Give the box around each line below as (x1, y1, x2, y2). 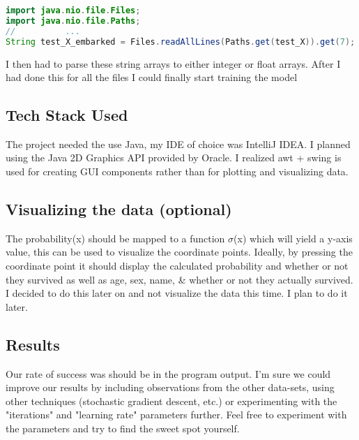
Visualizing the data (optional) (6, 198, 232, 220)
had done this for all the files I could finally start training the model (6, 70, 298, 85)
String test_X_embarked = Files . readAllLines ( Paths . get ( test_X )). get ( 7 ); (6, 36, 356, 47)
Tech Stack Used (6, 104, 128, 126)
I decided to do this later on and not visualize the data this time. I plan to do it (6, 286, 348, 300)
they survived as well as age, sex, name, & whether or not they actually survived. (6, 272, 353, 286)
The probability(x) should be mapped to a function (6, 230, 225, 245)
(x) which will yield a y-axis (234, 230, 353, 245)
